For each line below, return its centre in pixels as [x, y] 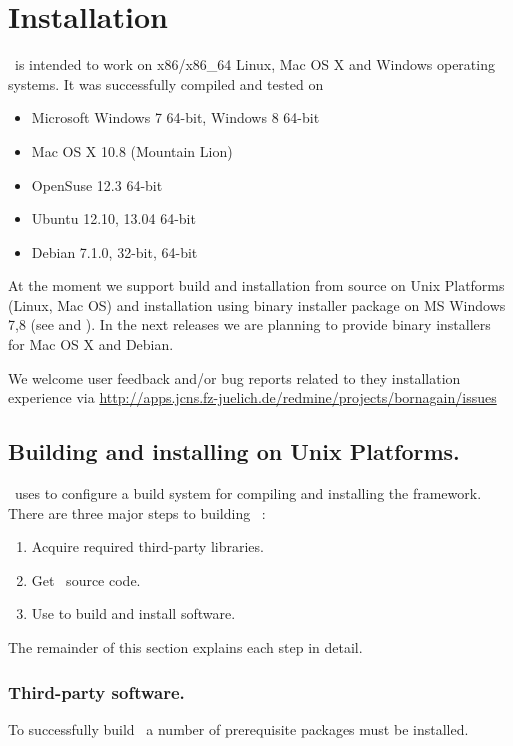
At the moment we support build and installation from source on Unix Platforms [256, 285]
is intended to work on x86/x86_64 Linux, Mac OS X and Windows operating [254, 64]
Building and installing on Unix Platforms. [234, 451]
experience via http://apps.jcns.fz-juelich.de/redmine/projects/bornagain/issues [252, 397]
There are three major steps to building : [137, 512]
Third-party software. [96, 691]
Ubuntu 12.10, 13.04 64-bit [113, 218]
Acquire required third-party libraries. [147, 546]
